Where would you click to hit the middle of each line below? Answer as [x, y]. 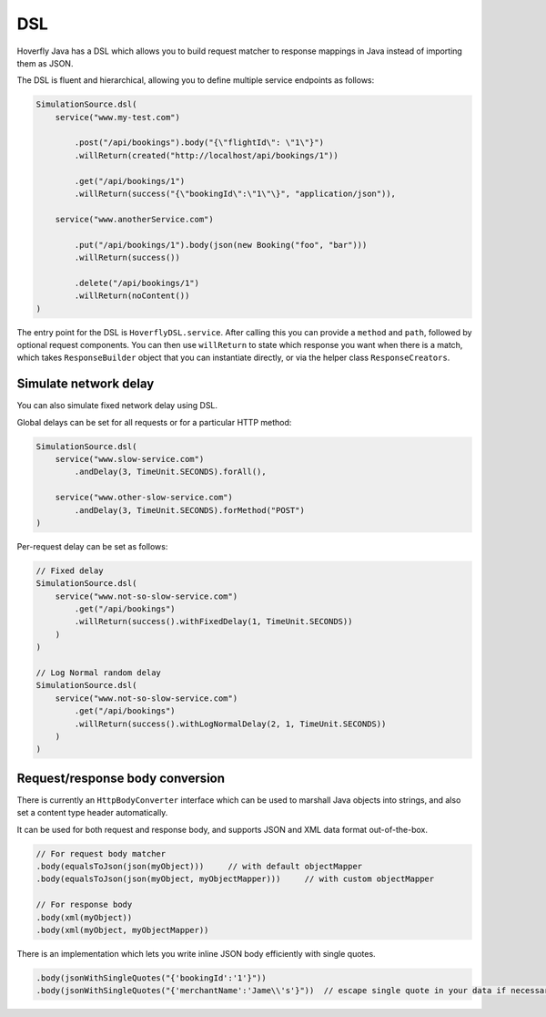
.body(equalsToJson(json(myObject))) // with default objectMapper [199, 867]
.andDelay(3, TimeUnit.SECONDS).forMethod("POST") [189, 510]
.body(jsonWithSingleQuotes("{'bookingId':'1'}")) [152, 978]
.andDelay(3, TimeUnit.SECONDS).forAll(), [171, 472]
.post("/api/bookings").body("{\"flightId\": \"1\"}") [199, 143]
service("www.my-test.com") [118, 117]
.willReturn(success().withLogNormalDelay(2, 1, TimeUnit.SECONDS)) [230, 724]
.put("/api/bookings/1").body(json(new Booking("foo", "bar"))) [221, 245]
